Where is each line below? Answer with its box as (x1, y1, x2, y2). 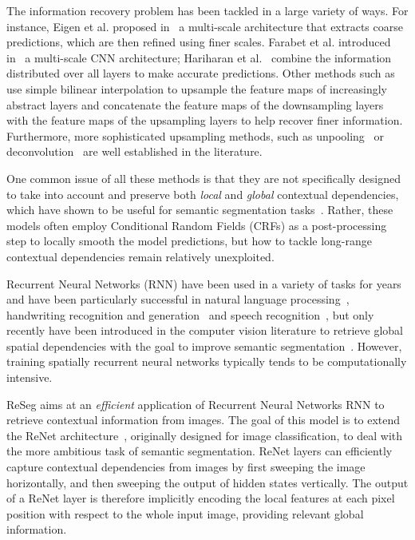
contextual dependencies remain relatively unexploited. (6, 248, 275, 264)
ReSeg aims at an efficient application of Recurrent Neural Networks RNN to (6, 395, 385, 412)
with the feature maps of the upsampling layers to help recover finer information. (6, 112, 403, 129)
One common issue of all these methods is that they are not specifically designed (6, 169, 401, 186)
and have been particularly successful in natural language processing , (6, 291, 350, 308)
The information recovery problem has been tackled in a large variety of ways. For (6, 2, 409, 18)
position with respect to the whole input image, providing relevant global (6, 505, 364, 522)
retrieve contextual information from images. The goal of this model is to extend (6, 411, 401, 428)
